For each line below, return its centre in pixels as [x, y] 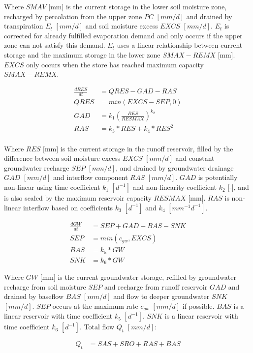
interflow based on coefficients [68, 207]
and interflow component [90, 177]
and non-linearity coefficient [174, 187]
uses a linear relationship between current [180, 45]
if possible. [198, 306]
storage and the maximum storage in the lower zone [82, 54]
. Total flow [97, 327]
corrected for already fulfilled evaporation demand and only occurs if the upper [123, 35]
